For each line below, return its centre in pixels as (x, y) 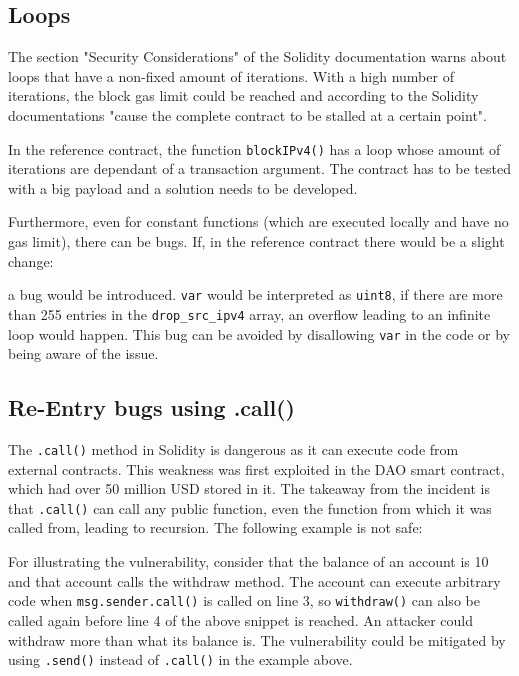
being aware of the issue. (83, 353)
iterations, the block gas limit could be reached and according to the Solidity (243, 95)
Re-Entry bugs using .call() (152, 407)
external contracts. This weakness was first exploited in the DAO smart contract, (256, 468)
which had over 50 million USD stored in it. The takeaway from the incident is (249, 488)
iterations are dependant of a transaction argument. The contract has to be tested (259, 168)
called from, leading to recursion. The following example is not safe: (215, 527)
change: (31, 260)
